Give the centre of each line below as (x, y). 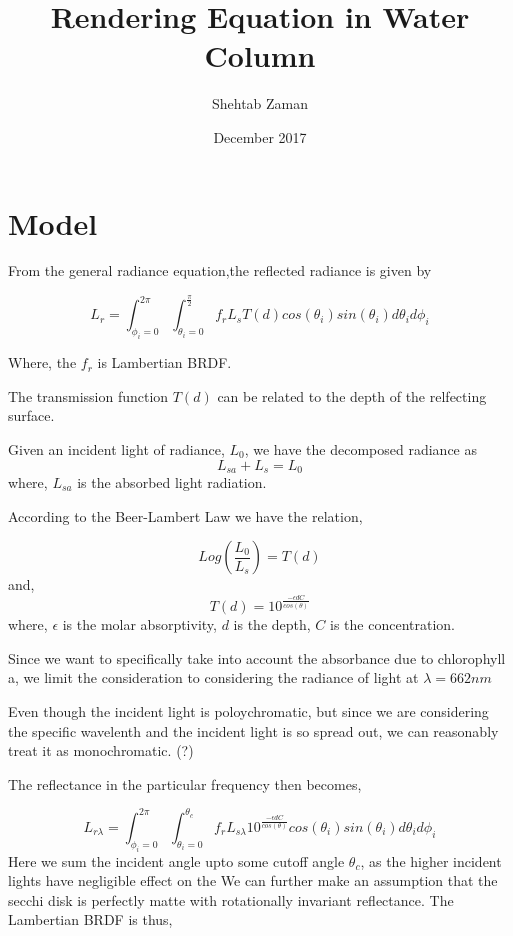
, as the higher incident (431, 860)
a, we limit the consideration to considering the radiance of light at (213, 677)
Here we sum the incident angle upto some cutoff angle (176, 860)
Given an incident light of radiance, (116, 448)
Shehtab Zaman (260, 103)
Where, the (42, 362)
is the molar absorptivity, (139, 624)
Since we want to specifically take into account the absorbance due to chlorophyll (257, 657)
